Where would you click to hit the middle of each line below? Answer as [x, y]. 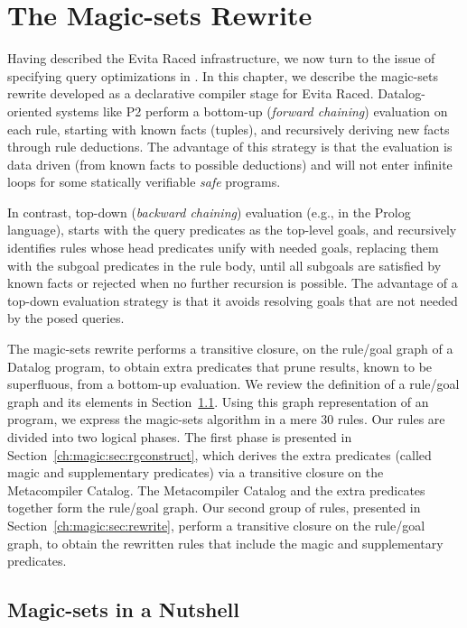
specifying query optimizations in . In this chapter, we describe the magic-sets [223, 75]
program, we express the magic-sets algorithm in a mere [162, 419]
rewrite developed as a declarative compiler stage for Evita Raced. [191, 93]
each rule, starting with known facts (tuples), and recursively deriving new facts [229, 129]
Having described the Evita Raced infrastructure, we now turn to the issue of [221, 58]
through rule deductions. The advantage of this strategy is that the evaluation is [230, 147]
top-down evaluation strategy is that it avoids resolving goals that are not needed [233, 300]
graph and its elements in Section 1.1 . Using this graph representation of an [218, 401]
